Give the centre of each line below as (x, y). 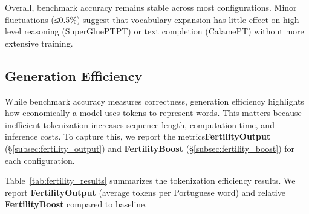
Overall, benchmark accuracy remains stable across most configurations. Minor (151, 7)
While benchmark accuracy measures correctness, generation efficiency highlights (154, 101)
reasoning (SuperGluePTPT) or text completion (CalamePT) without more (164, 31)
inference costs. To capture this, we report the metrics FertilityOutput (138, 136)
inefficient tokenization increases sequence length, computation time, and (140, 124)
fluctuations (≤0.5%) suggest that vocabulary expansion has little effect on (143, 19)
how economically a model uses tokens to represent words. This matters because (153, 113)
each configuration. (40, 160)
